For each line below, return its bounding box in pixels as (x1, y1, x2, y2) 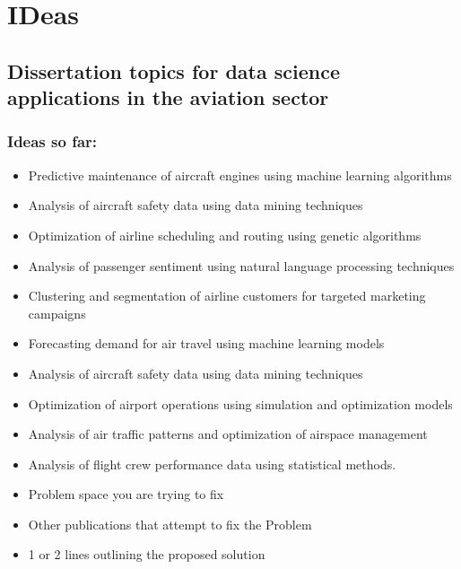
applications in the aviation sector (7, 83, 329, 111)
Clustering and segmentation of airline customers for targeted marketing (28, 286, 426, 305)
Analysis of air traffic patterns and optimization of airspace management (28, 425, 428, 443)
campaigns (28, 303, 86, 322)
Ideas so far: (7, 130, 98, 153)
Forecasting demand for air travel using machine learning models (28, 334, 385, 353)
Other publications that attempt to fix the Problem (28, 514, 312, 533)
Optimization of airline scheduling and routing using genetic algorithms (28, 225, 422, 244)
